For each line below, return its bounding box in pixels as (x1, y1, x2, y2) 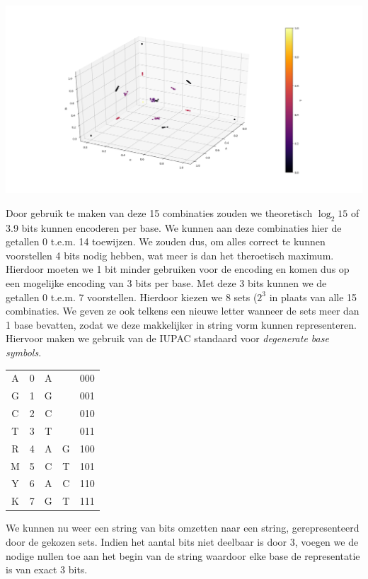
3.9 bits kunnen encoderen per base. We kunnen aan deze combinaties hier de (6, 220, 342, 235)
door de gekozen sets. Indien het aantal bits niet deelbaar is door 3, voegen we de (6, 534, 359, 549)
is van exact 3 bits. (6, 562, 88, 577)
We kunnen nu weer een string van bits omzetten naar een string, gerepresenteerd (6, 520, 360, 535)
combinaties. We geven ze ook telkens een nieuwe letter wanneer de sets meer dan (6, 303, 360, 318)
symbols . (6, 345, 42, 360)
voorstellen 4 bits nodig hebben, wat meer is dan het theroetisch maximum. (6, 247, 334, 262)
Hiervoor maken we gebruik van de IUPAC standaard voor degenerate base (6, 331, 329, 346)
